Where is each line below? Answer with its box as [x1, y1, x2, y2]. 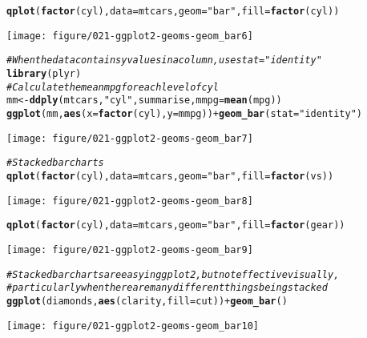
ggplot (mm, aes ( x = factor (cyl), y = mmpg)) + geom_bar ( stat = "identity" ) [6, 107, 362, 119]
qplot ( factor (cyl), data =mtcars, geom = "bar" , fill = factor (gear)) [6, 219, 345, 231]
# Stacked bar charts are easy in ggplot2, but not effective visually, [6, 268, 340, 280]
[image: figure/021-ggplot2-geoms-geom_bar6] [6, 30, 253, 42]
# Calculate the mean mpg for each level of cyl [6, 81, 219, 93]
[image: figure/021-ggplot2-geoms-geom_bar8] [6, 195, 253, 207]
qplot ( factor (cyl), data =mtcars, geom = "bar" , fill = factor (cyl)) [6, 6, 340, 17]
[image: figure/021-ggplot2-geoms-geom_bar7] [6, 132, 253, 144]
